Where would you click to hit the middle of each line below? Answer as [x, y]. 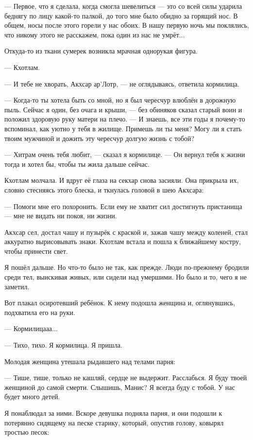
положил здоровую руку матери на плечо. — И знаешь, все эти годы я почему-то [125, 119]
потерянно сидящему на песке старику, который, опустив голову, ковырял [114, 422]
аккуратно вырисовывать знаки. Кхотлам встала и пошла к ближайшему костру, [123, 241]
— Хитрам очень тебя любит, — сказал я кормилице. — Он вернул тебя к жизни [125, 154]
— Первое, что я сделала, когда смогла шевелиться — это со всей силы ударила [123, 6]
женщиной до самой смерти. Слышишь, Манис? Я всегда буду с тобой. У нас [120, 387]
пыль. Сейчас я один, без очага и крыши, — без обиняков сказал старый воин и [123, 109]
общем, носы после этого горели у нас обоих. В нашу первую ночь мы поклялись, [127, 25]
